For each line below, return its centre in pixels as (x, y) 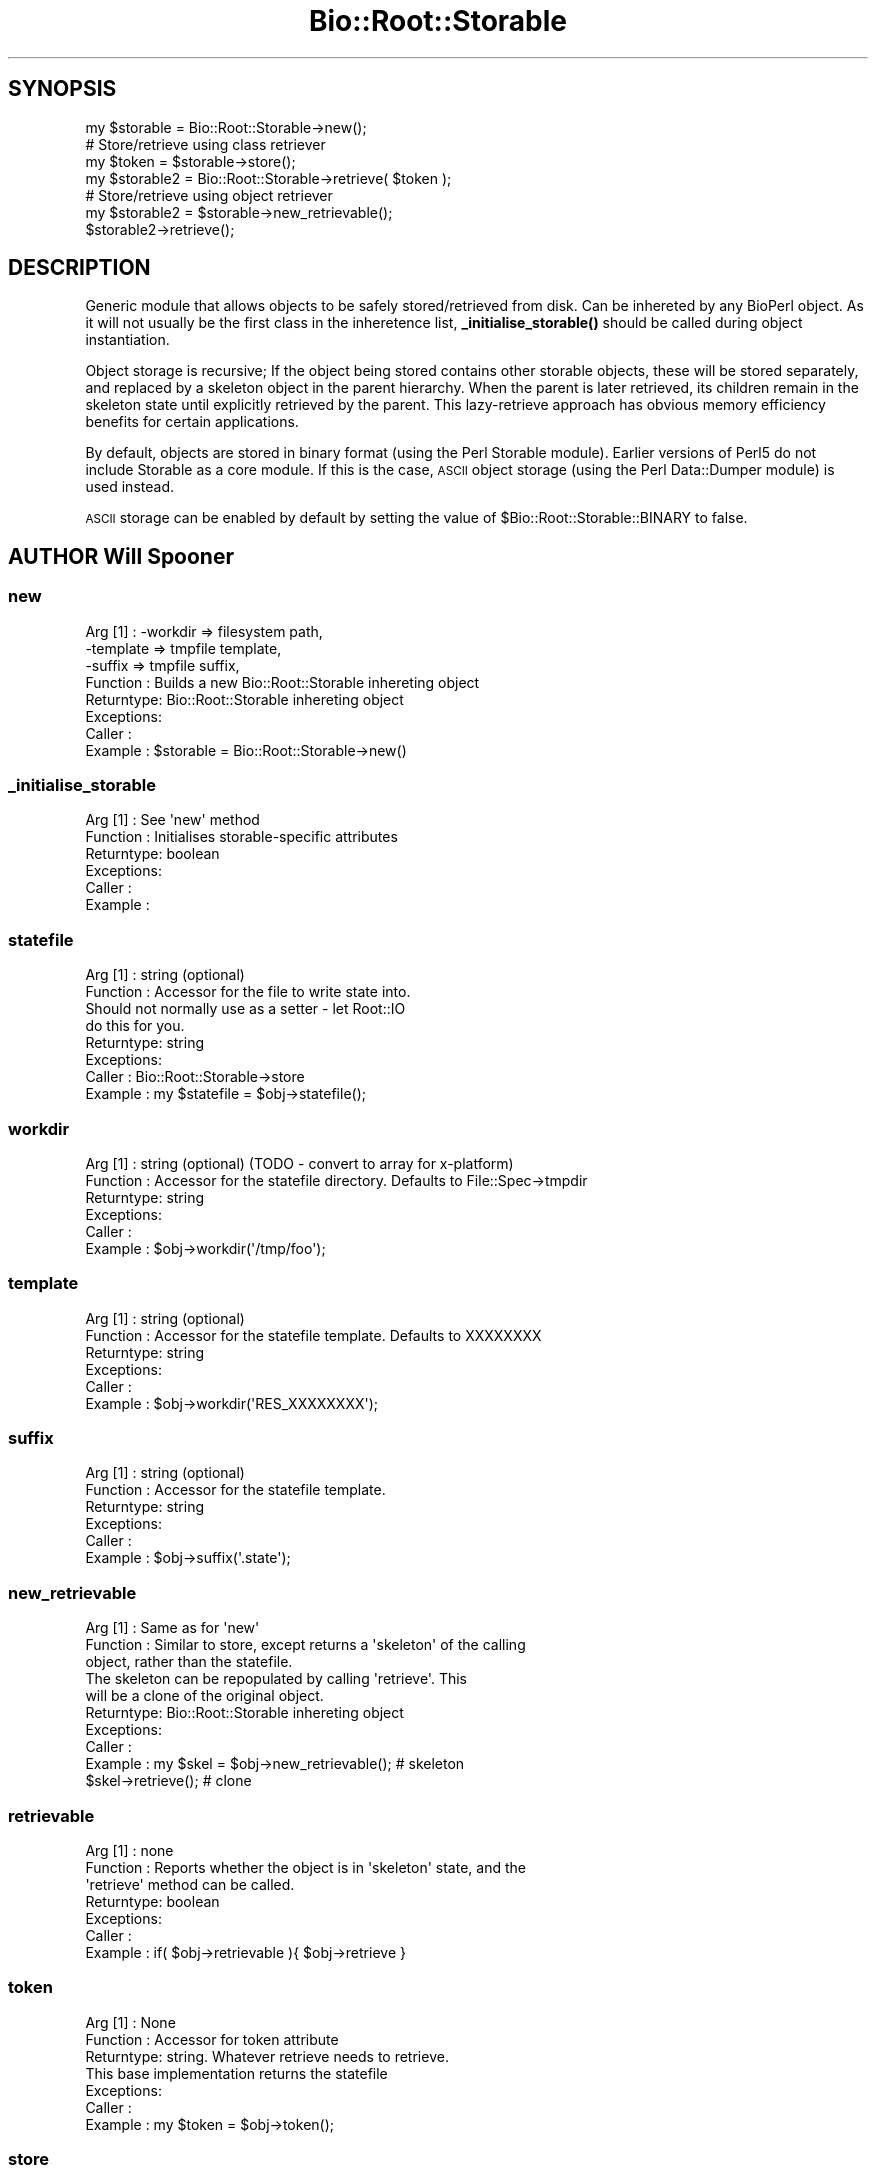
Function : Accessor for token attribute (212, 2039)
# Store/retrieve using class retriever (205, 144)
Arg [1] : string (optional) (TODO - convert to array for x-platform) (299, 1163)
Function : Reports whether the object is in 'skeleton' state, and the (305, 1867)
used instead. (129, 487)
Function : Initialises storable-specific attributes (241, 837)
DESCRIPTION (79, 268)
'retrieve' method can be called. (190, 1884)
